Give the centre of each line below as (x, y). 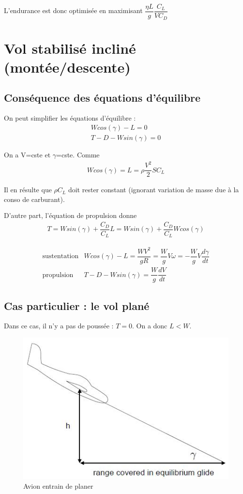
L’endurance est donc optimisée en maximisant (73, 10)
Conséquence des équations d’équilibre (102, 98)
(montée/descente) (67, 67)
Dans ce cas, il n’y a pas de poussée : (59, 326)
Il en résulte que (28, 190)
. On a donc (150, 326)
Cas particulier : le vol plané (77, 305)
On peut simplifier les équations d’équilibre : (70, 118)
